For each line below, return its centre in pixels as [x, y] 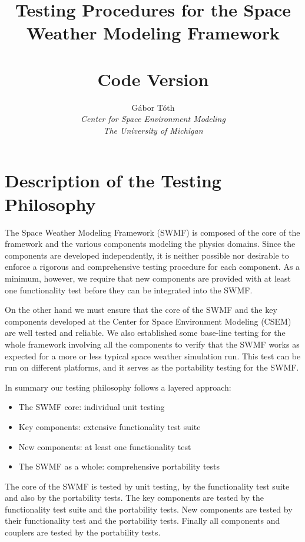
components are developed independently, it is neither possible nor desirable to [147, 255]
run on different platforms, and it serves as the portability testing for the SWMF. [152, 367]
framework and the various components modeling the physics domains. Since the [150, 244]
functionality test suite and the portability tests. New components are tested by [149, 509]
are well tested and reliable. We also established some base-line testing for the [145, 333]
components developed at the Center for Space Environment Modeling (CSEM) [148, 321]
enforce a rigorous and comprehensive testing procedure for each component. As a [152, 267]
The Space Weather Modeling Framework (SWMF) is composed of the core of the [152, 232]
